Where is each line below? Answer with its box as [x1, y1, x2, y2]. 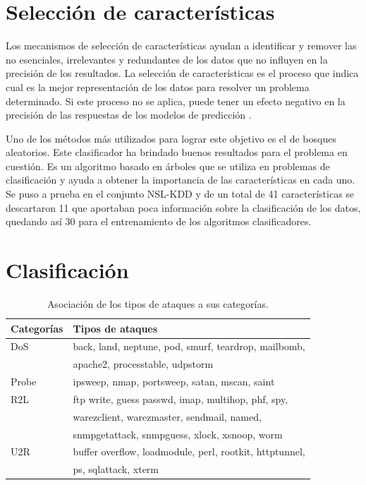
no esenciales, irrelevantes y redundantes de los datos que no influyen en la [6, 52, 328, 66]
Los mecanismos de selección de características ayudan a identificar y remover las [6, 38, 357, 53]
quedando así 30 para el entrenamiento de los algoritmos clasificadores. [6, 214, 312, 229]
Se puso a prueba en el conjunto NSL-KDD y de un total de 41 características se [6, 186, 355, 201]
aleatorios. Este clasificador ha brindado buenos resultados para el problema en [6, 145, 348, 160]
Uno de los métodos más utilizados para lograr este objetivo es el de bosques [6, 131, 336, 145]
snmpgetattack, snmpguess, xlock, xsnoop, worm [73, 426, 283, 441]
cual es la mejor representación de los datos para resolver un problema [6, 79, 310, 94]
